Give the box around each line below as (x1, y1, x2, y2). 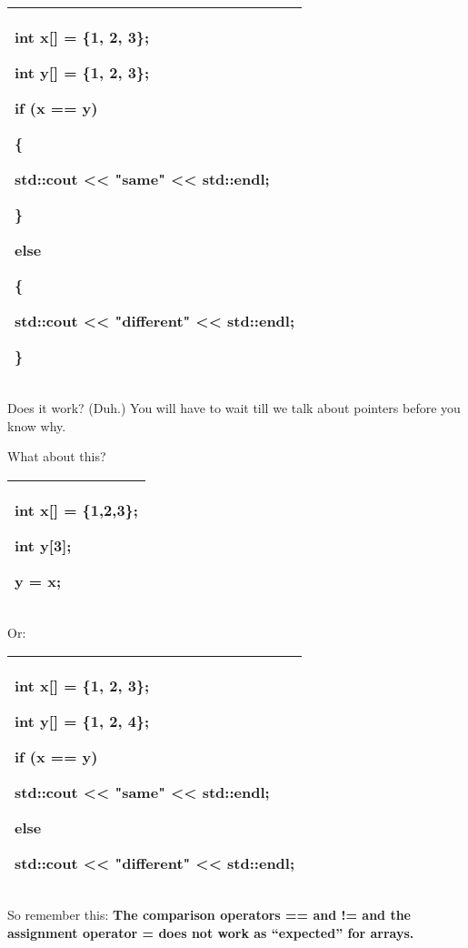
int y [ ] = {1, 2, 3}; (15, 62, 150, 83)
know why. (7, 416, 66, 435)
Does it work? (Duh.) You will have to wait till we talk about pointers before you (7, 398, 461, 417)
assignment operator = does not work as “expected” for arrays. (7, 923, 414, 942)
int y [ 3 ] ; (15, 534, 72, 556)
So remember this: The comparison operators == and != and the (7, 905, 411, 924)
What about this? (7, 447, 106, 466)
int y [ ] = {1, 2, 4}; (15, 711, 150, 732)
